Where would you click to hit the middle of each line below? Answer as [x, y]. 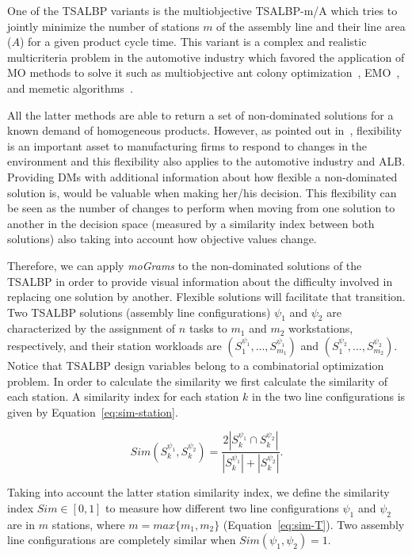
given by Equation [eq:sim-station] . [93, 411]
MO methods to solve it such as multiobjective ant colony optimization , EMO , [204, 72]
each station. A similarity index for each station [123, 396]
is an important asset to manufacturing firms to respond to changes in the [187, 145]
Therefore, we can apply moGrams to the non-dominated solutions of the [185, 265]
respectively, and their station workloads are [114, 346]
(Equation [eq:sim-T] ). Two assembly [314, 524]
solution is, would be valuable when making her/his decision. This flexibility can [202, 192]
